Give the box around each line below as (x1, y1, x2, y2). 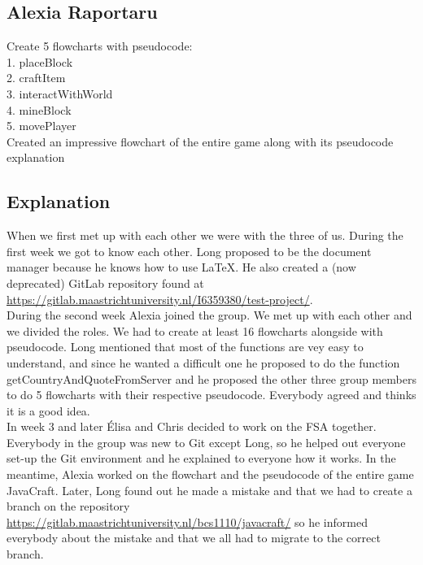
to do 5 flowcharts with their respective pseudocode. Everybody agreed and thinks (7, 386, 416, 403)
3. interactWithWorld (7, 85, 113, 102)
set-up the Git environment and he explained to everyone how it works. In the (7, 450, 396, 467)
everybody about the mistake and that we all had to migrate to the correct (7, 529, 381, 546)
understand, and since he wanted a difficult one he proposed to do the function (7, 354, 400, 371)
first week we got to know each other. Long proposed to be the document (7, 242, 372, 259)
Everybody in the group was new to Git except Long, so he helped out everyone (7, 433, 406, 450)
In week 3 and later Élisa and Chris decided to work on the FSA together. (7, 418, 377, 435)
